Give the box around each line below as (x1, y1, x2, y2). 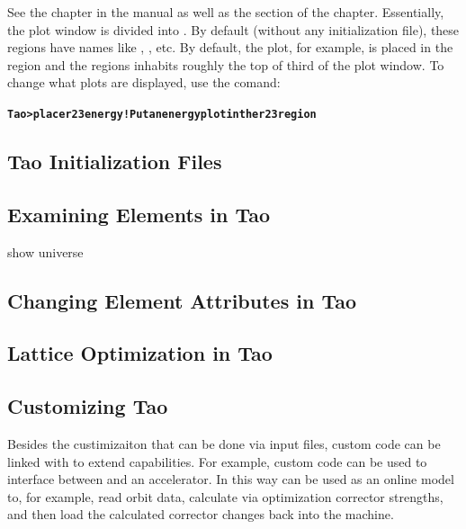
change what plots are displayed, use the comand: (7, 73, 281, 92)
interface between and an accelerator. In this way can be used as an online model (7, 470, 454, 489)
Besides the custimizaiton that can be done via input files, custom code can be (7, 434, 441, 453)
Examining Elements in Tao (7, 200, 271, 228)
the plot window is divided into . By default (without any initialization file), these (7, 20, 460, 39)
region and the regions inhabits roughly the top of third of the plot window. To (7, 55, 444, 74)
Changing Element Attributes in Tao (7, 286, 356, 314)
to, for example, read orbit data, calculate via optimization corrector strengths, (7, 487, 444, 506)
